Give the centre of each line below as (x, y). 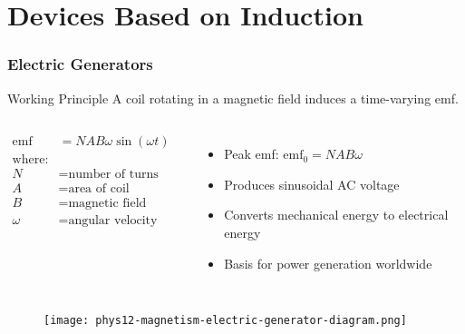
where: (30, 160)
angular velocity (113, 221)
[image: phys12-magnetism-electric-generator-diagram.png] (225, 321)
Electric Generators (80, 64)
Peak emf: (252, 154)
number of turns (113, 175)
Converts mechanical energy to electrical (336, 215)
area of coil (99, 189)
